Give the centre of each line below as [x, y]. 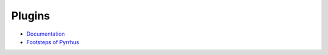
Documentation [46, 34]
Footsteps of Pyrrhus [53, 42]
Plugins [31, 16]
